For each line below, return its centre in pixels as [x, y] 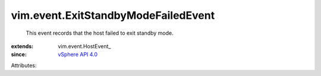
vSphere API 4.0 [78, 54]
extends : [22, 46]
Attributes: [24, 65]
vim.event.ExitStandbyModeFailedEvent [113, 15]
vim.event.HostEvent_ [84, 46]
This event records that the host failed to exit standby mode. [100, 33]
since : [19, 54]
